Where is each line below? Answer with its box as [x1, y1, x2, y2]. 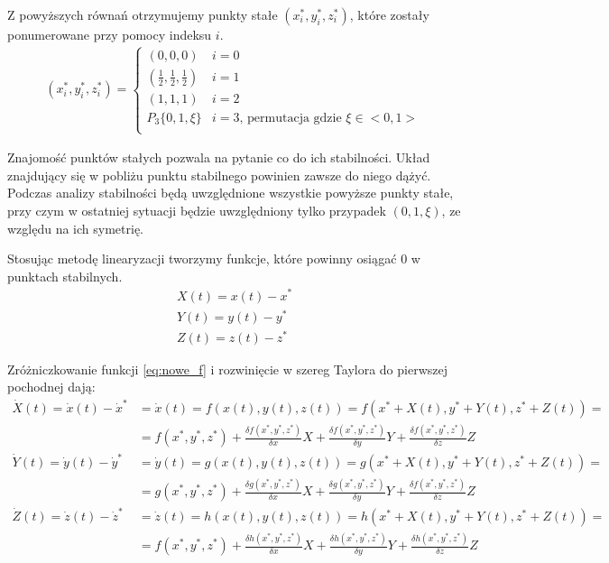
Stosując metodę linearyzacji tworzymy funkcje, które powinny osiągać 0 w [7, 249, 420, 268]
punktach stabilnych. [7, 266, 123, 285]
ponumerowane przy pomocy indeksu [7, 25, 212, 43]
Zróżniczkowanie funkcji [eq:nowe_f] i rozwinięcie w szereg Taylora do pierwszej [7, 359, 448, 378]
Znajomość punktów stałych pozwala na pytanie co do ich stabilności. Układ [7, 148, 430, 167]
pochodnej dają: [7, 377, 96, 396]
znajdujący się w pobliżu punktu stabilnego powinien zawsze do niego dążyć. [7, 165, 431, 184]
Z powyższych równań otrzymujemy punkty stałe [7, 5, 278, 23]
